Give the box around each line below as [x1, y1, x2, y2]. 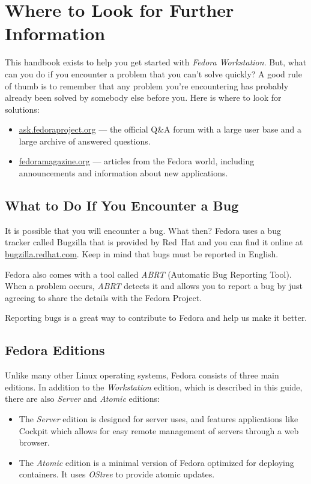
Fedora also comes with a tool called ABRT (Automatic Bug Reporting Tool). [5, 267, 292, 280]
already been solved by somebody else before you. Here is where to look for [5, 91, 282, 104]
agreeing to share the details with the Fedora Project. [5, 291, 202, 303]
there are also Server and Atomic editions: [5, 392, 160, 405]
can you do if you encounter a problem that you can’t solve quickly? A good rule [5, 67, 302, 80]
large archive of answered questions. [19, 134, 151, 147]
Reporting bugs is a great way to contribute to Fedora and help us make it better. [5, 311, 307, 324]
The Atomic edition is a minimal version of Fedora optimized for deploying [19, 456, 294, 468]
